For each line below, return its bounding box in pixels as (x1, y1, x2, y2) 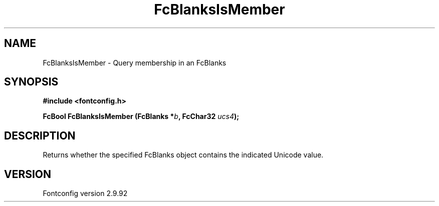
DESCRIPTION (4, 129, 76, 142)
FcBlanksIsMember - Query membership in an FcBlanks (43, 58, 227, 67)
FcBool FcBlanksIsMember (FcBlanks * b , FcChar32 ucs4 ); (43, 112, 240, 121)
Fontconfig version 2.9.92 (43, 189, 128, 198)
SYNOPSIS (4, 75, 59, 88)
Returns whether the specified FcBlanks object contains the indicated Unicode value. (43, 150, 324, 159)
